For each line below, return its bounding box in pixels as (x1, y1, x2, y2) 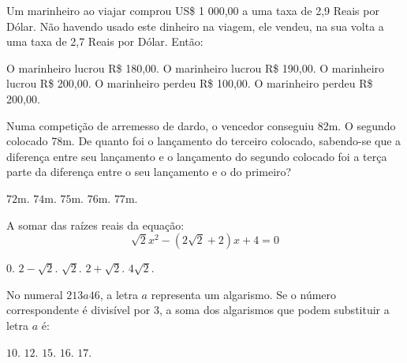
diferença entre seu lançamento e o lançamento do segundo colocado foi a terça (6, 148, 387, 164)
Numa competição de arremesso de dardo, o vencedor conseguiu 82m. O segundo (6, 117, 396, 133)
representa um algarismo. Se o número (151, 286, 337, 302)
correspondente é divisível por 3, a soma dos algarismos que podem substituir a (6, 301, 390, 318)
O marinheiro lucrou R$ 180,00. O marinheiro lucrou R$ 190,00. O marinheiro (6, 59, 385, 76)
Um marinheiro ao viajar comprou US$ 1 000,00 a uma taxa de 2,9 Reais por (6, 2, 379, 18)
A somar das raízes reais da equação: (6, 216, 185, 233)
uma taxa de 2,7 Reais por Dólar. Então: (6, 33, 203, 50)
